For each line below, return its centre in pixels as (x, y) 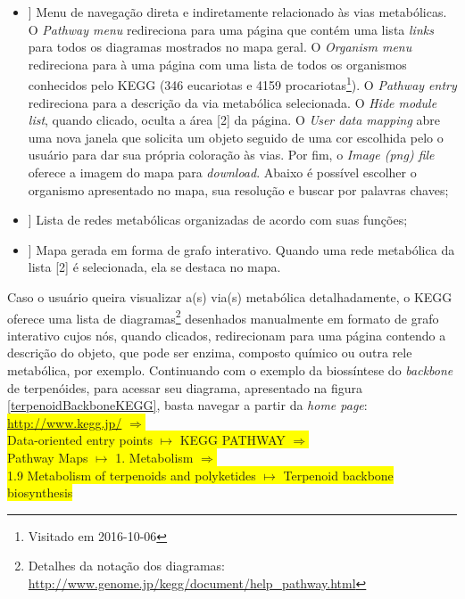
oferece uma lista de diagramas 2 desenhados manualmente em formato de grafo (223, 316)
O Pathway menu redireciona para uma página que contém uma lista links (231, 29)
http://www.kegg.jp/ (65, 422)
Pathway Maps (48, 457)
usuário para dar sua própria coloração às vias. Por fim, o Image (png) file (231, 155)
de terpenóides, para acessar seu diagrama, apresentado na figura (185, 387)
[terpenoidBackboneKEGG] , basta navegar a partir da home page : (187, 405)
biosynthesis (40, 492)
